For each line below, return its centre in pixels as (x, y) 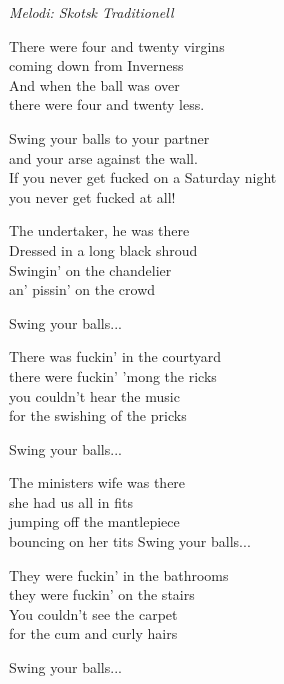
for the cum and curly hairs (93, 633)
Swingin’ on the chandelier (90, 269)
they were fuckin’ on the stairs (102, 594)
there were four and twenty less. (107, 104)
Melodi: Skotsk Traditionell (91, 12)
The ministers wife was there (97, 482)
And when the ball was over (94, 84)
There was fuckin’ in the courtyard (115, 356)
